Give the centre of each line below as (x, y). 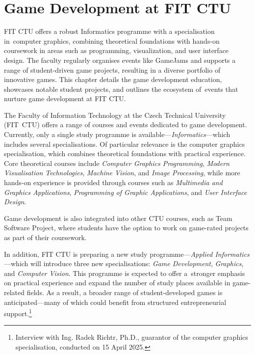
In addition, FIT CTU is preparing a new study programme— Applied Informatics (127, 254)
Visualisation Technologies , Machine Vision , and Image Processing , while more (122, 173)
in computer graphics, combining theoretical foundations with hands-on (112, 41)
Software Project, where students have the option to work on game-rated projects (126, 228)
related (14, 292)
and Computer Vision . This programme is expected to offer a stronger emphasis (125, 273)
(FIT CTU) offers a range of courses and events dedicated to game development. (126, 124)
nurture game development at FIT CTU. (65, 98)
